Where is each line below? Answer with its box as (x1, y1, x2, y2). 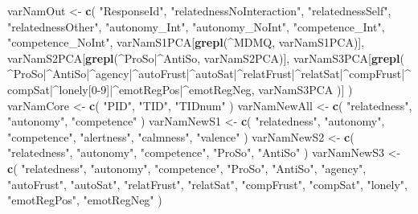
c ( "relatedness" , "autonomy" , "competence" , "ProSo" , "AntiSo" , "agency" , (7, 159, 367, 176)
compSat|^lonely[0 (7, 80, 97, 97)
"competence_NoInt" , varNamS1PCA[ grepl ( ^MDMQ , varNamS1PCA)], (7, 34, 365, 51)
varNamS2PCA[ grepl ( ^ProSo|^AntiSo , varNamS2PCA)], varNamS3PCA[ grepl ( (7, 49, 404, 66)
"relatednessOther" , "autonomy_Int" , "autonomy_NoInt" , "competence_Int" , (7, 18, 385, 35)
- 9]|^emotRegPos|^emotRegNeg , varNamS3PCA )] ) (96, 80, 353, 97)
